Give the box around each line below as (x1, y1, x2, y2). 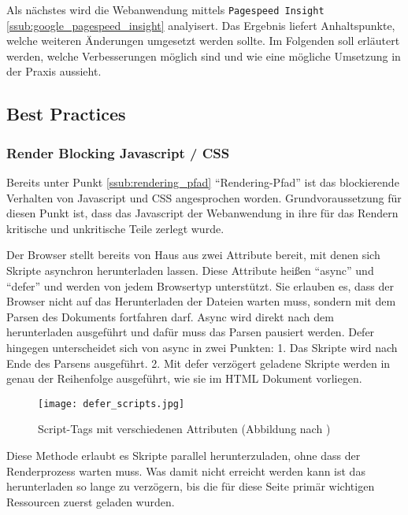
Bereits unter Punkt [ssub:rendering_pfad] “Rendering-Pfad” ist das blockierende (6, 174, 399, 191)
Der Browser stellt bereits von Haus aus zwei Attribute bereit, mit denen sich (6, 246, 380, 263)
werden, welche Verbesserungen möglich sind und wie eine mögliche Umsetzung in (6, 47, 401, 64)
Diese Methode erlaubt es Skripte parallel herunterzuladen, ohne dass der (6, 447, 361, 463)
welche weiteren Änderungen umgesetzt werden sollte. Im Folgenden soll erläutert (6, 32, 400, 49)
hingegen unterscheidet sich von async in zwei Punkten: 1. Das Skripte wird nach (6, 339, 398, 355)
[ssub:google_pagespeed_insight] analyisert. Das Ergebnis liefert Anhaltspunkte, (6, 17, 395, 33)
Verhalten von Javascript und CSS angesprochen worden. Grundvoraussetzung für (6, 189, 402, 206)
